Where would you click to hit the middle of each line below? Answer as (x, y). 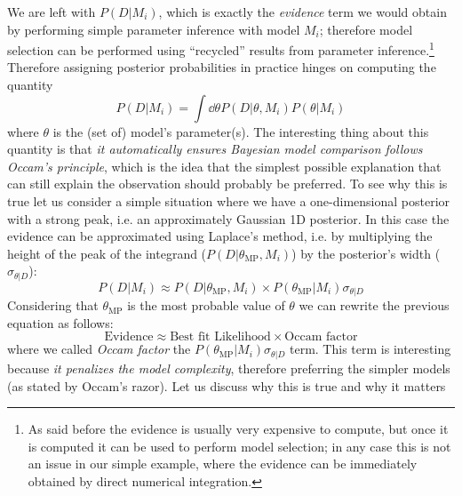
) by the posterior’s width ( (366, 253)
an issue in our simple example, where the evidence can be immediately (223, 464)
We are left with (52, 12)
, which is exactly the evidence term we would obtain (303, 12)
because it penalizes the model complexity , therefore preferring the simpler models (229, 368)
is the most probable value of (206, 305)
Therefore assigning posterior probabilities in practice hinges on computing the (222, 67)
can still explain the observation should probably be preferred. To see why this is (227, 184)
